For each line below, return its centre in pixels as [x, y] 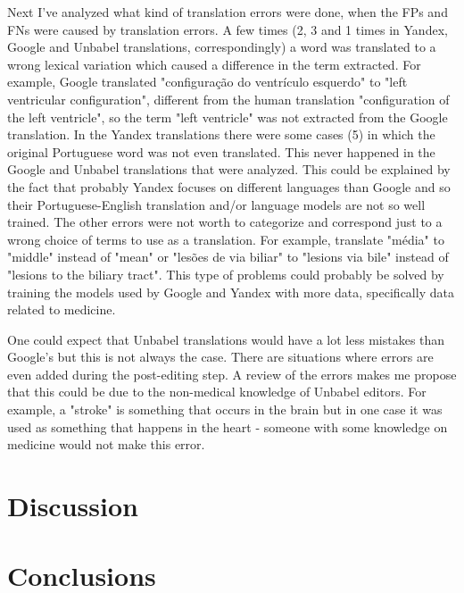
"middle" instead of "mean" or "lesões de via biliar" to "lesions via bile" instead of [228, 257]
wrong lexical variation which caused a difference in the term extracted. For [214, 64]
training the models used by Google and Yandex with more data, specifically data [231, 292]
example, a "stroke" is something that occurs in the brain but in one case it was [225, 409]
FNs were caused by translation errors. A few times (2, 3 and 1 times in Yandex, [228, 29]
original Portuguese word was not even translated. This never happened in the [221, 151]
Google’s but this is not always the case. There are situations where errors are [220, 357]
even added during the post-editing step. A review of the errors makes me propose [232, 374]
